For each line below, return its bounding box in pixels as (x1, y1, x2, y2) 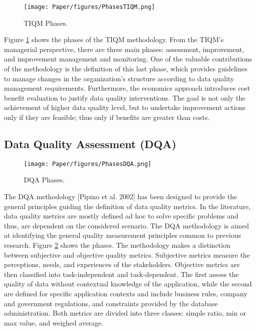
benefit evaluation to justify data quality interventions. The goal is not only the (4, 92, 246, 103)
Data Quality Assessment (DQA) (4, 136, 177, 151)
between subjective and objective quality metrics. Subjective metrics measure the (4, 249, 250, 260)
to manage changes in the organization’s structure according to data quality (4, 73, 234, 83)
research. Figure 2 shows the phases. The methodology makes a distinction (4, 240, 230, 250)
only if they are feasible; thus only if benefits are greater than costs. (4, 112, 210, 122)
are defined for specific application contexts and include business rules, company (4, 288, 248, 298)
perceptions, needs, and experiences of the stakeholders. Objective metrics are (4, 259, 240, 270)
